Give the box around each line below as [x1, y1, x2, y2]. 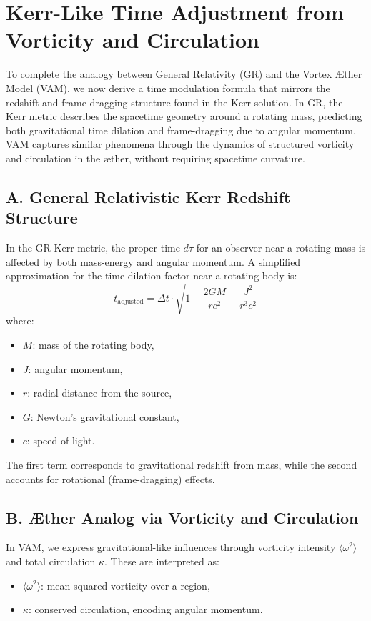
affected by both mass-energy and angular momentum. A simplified [6, 254, 301, 269]
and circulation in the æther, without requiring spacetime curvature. [6, 150, 305, 165]
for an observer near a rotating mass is [196, 240, 366, 255]
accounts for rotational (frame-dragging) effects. [6, 471, 215, 486]
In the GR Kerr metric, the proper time [6, 240, 180, 255]
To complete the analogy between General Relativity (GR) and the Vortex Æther [6, 66, 362, 81]
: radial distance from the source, [27, 385, 172, 400]
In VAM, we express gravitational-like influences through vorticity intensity [6, 540, 336, 555]
